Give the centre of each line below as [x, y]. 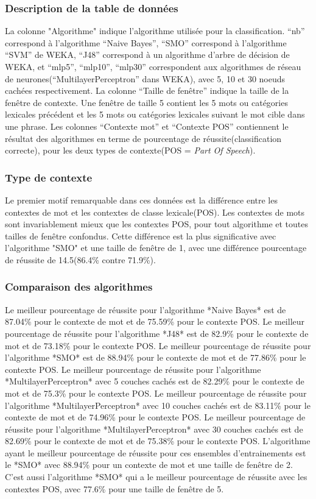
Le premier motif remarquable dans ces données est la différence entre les [141, 200]
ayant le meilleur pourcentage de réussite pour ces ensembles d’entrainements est [156, 452]
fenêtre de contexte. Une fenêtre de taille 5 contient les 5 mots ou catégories [146, 102]
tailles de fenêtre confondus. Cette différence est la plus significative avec [141, 235]
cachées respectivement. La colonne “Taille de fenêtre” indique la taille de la [147, 90]
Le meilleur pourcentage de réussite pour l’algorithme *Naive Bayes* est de [146, 309]
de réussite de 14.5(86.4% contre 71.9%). [80, 259]
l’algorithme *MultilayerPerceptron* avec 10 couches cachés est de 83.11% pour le [158, 405]
